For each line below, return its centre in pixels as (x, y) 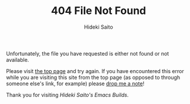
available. (18, 60)
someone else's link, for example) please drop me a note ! (75, 84)
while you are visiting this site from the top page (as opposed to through (93, 77)
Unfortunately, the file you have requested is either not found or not (87, 53)
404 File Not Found (99, 11)
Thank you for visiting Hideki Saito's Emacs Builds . (67, 95)
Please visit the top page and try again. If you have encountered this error (95, 71)
